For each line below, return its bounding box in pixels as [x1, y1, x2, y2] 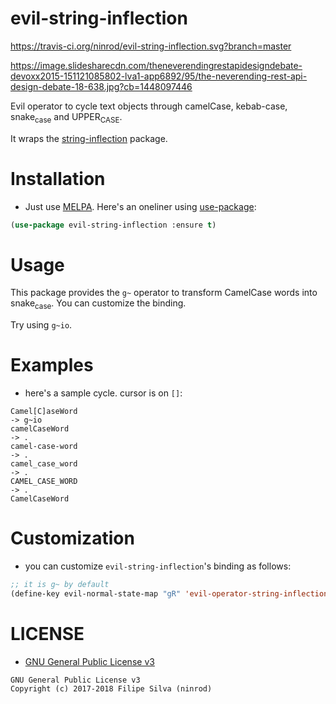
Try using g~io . [10, 319, 73, 331]
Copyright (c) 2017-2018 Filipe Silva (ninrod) [10, 683, 213, 694]
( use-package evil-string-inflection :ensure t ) [10, 220, 217, 230]
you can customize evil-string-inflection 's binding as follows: [24, 560, 292, 572]
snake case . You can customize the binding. [10, 297, 187, 312]
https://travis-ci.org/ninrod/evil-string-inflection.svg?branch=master [10, 40, 292, 52]
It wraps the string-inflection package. [10, 132, 168, 144]
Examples [10, 354, 94, 377]
